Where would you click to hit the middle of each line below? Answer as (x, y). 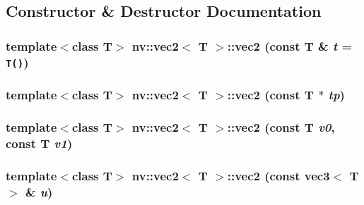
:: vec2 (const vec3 (278, 175)
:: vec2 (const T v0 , (281, 126)
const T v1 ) (39, 143)
